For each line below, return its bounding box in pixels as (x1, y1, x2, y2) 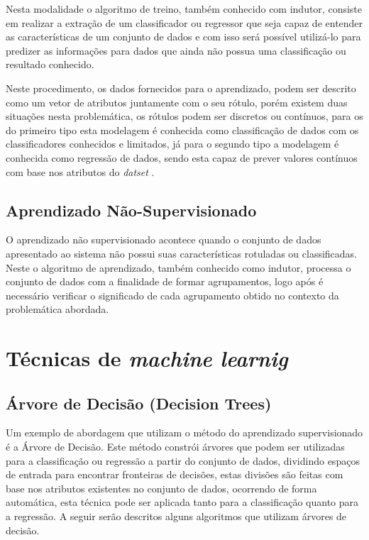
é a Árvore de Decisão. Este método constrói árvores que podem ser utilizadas (6, 439, 345, 454)
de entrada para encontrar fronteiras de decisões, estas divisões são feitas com (6, 467, 343, 482)
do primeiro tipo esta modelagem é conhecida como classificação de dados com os (6, 122, 359, 137)
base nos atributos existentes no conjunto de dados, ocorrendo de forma (6, 480, 317, 495)
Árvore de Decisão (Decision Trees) (6, 392, 272, 414)
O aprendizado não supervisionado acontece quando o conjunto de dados (6, 232, 321, 247)
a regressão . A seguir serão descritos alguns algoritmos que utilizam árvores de (6, 509, 347, 524)
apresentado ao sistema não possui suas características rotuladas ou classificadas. (6, 246, 357, 260)
